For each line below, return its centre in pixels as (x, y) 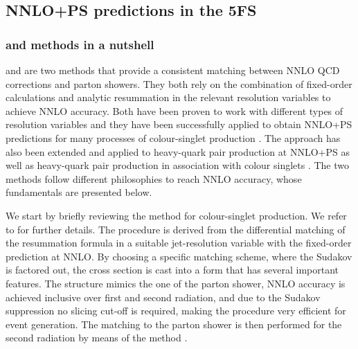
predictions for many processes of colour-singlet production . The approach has (173, 137)
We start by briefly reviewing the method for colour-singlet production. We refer (176, 215)
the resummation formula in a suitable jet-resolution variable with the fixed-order (179, 243)
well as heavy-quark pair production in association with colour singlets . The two (178, 165)
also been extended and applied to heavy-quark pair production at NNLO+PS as (178, 151)
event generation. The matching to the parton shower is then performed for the (174, 324)
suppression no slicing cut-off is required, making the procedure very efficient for (176, 311)
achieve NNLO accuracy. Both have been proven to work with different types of (174, 110)
